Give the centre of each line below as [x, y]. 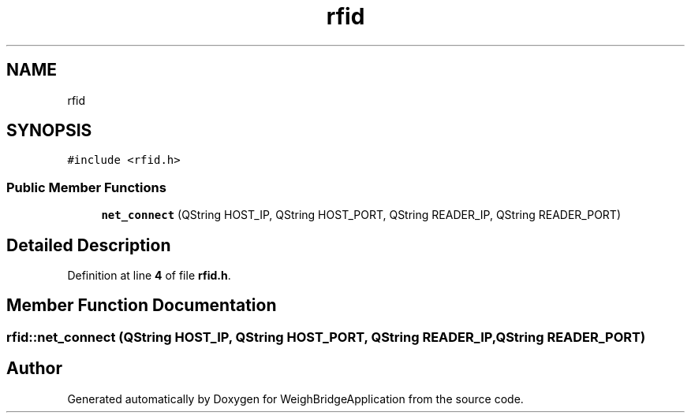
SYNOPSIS [49, 131]
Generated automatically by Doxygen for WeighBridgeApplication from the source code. [295, 399]
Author [34, 369]
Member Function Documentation [142, 306]
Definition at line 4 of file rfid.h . [149, 276]
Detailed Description [89, 245]
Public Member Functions [86, 187]
